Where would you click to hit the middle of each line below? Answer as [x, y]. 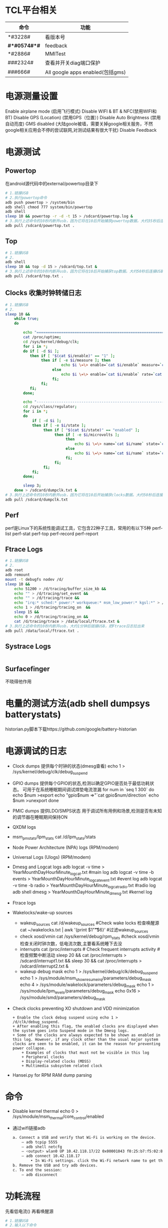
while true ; [26, 319]
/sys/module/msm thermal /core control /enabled [58, 1117]
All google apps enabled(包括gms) [85, 72]
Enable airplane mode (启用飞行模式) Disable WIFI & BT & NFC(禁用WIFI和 [81, 111]
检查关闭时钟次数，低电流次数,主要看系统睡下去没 [71, 944]
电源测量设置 [32, 96]
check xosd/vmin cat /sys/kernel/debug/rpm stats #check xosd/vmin [89, 937]
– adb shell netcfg [42, 1147]
